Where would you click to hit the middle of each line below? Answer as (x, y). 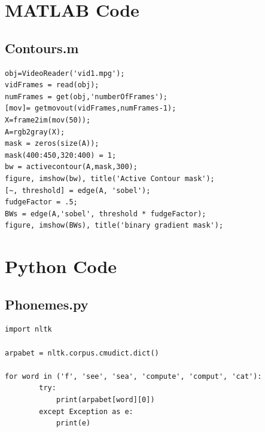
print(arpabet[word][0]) (105, 400)
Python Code (61, 266)
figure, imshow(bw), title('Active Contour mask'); (110, 178)
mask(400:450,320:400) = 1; (61, 155)
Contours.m (42, 48)
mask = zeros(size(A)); (52, 144)
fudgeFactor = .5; (41, 202)
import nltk (28, 330)
